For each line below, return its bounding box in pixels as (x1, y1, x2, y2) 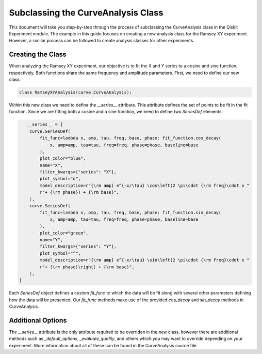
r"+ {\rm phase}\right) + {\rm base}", (39, 264, 134, 270)
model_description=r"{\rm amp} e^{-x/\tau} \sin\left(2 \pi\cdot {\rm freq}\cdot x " (39, 257, 250, 263)
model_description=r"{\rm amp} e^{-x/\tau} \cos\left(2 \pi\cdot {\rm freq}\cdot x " (39, 183, 250, 188)
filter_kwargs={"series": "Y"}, (39, 244, 116, 249)
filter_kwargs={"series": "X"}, (39, 169, 116, 175)
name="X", (39, 162, 63, 168)
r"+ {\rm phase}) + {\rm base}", (39, 189, 119, 195)
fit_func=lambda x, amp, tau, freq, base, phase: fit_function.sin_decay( (39, 210, 222, 215)
